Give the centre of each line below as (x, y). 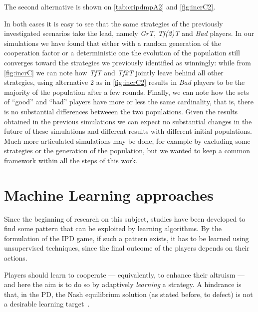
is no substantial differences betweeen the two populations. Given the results (121, 111)
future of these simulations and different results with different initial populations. (128, 131)
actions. (16, 258)
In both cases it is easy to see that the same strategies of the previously (114, 23)
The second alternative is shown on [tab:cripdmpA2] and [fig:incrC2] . (110, 6)
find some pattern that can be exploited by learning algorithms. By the (113, 228)
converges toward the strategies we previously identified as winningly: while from (128, 62)
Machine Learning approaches (109, 194)
